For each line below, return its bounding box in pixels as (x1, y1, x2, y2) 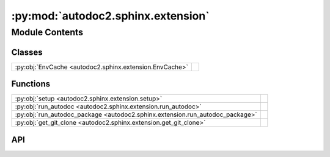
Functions (11, 79, 51, 89)
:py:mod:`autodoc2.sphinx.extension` (11, 9, 210, 23)
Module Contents (11, 27, 84, 38)
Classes (11, 47, 43, 57)
